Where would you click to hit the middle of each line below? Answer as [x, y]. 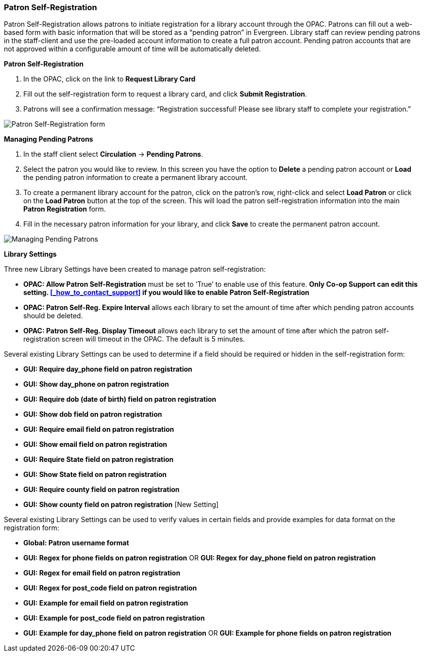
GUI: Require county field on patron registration [102, 490]
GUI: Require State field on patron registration [99, 459]
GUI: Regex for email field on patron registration [102, 573]
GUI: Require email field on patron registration [99, 429]
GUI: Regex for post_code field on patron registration [110, 588]
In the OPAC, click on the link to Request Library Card [110, 79]
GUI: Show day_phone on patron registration [96, 384]
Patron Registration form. [65, 209]
